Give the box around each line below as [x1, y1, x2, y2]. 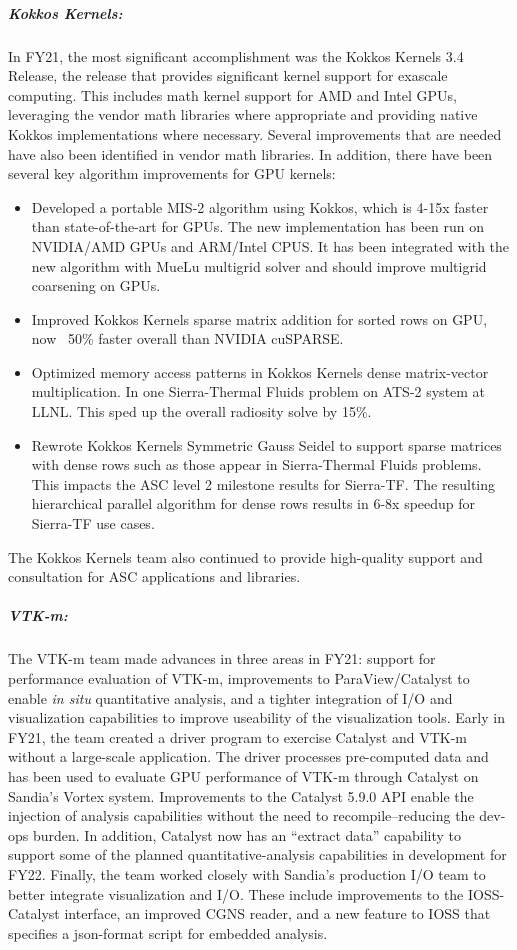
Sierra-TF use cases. [31, 513, 155, 534]
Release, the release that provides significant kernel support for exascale [8, 65, 448, 86]
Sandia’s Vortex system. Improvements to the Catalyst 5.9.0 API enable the [8, 785, 474, 806]
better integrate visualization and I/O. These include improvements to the [8, 883, 464, 904]
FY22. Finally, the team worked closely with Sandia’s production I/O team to [8, 863, 486, 884]
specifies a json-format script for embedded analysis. [8, 922, 328, 943]
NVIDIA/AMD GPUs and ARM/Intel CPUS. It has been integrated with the [31, 235, 510, 256]
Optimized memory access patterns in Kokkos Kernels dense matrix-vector [31, 361, 489, 382]
